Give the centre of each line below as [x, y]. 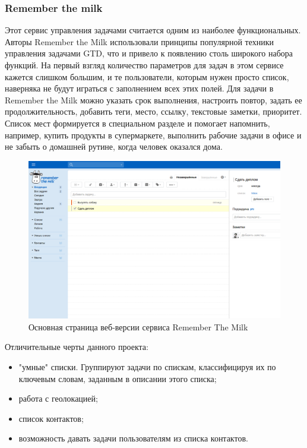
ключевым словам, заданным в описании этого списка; [118, 378]
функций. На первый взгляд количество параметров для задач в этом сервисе [144, 65]
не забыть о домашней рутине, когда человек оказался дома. [114, 146]
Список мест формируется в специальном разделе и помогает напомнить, [137, 123]
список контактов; [51, 418]
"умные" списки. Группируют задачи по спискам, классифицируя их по [147, 366]
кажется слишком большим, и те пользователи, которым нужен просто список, [147, 76]
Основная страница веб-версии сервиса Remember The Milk [138, 326]
